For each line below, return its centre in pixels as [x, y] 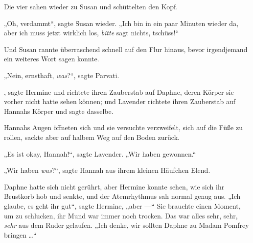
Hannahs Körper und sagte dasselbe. [59, 111]
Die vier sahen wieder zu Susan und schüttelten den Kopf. [91, 6]
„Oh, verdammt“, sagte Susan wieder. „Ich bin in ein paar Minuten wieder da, [121, 23]
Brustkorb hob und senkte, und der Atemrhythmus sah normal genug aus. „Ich [122, 196]
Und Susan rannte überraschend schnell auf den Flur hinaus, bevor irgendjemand [126, 49]
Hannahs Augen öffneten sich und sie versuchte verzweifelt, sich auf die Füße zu [123, 127]
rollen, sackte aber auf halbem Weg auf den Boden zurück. [92, 137]
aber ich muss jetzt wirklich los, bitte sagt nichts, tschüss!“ [92, 33]
